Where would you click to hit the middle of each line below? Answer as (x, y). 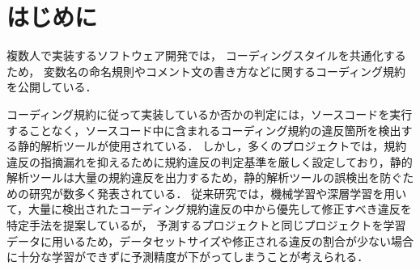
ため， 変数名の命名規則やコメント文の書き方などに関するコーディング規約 (206, 71)
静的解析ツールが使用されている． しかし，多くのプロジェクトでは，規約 (212, 146)
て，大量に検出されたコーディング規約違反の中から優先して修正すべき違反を (209, 209)
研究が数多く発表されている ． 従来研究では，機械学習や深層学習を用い (218, 193)
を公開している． (52, 87)
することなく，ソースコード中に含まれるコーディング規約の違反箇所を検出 (204, 130)
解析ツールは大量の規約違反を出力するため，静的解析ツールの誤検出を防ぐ (205, 177)
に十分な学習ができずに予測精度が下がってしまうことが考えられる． (188, 257)
